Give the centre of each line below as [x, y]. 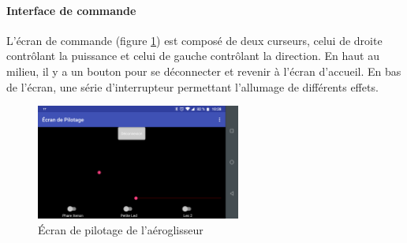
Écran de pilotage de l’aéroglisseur [121, 229]
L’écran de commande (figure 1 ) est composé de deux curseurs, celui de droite [194, 40]
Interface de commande [71, 10]
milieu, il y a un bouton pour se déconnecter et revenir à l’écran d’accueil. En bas [204, 71]
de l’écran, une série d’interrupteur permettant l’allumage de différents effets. [192, 86]
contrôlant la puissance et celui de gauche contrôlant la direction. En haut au [193, 56]
